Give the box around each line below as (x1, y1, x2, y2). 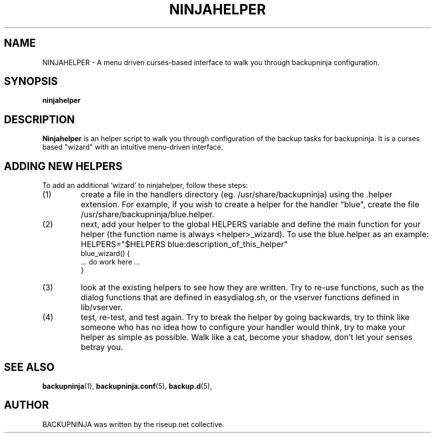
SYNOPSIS (4, 75, 58, 88)
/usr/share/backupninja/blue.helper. (80, 209, 215, 220)
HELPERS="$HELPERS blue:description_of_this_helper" (80, 239, 288, 250)
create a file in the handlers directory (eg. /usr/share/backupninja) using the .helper (80, 189, 392, 200)
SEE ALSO (4, 360, 55, 373)
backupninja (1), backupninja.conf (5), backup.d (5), (42, 381, 212, 390)
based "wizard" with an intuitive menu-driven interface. (42, 143, 223, 152)
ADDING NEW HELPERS (4, 160, 123, 173)
